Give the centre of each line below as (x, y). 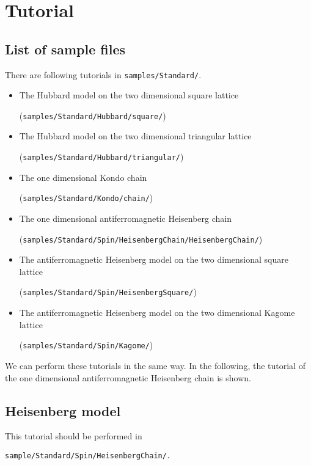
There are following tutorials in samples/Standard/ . (103, 74)
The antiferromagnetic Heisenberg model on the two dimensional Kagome (157, 313)
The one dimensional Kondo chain (83, 177)
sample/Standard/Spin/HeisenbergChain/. (88, 456)
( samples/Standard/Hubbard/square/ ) (93, 115)
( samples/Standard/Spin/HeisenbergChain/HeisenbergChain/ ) (141, 239)
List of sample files (65, 49)
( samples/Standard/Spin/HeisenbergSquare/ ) (108, 292)
